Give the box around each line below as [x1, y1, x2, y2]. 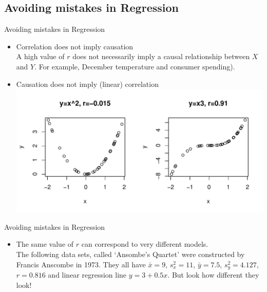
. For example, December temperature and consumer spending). [34, 61, 235, 71]
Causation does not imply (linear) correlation [16, 78, 159, 89]
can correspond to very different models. [81, 239, 208, 249]
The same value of [16, 239, 74, 249]
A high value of [16, 51, 65, 62]
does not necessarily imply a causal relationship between [72, 51, 250, 62]
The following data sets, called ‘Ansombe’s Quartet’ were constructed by [16, 249, 245, 260]
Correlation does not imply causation [16, 41, 133, 51]
